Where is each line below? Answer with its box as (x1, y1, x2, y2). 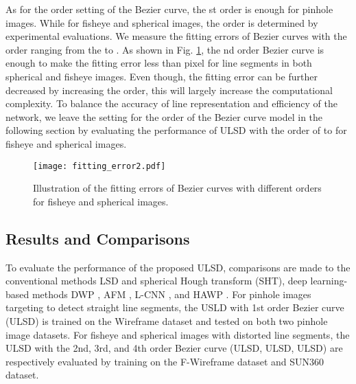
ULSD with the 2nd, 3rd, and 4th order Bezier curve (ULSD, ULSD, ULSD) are (5, 341, 343, 355)
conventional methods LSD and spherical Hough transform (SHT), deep (5, 273, 307, 288)
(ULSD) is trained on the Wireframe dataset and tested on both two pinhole (5, 313, 328, 328)
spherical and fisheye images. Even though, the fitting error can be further (5, 69, 318, 83)
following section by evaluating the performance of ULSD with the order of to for (5, 123, 347, 137)
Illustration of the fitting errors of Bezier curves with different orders (33, 181, 322, 195)
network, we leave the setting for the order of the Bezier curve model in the (5, 109, 323, 124)
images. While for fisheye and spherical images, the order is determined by (5, 15, 318, 30)
